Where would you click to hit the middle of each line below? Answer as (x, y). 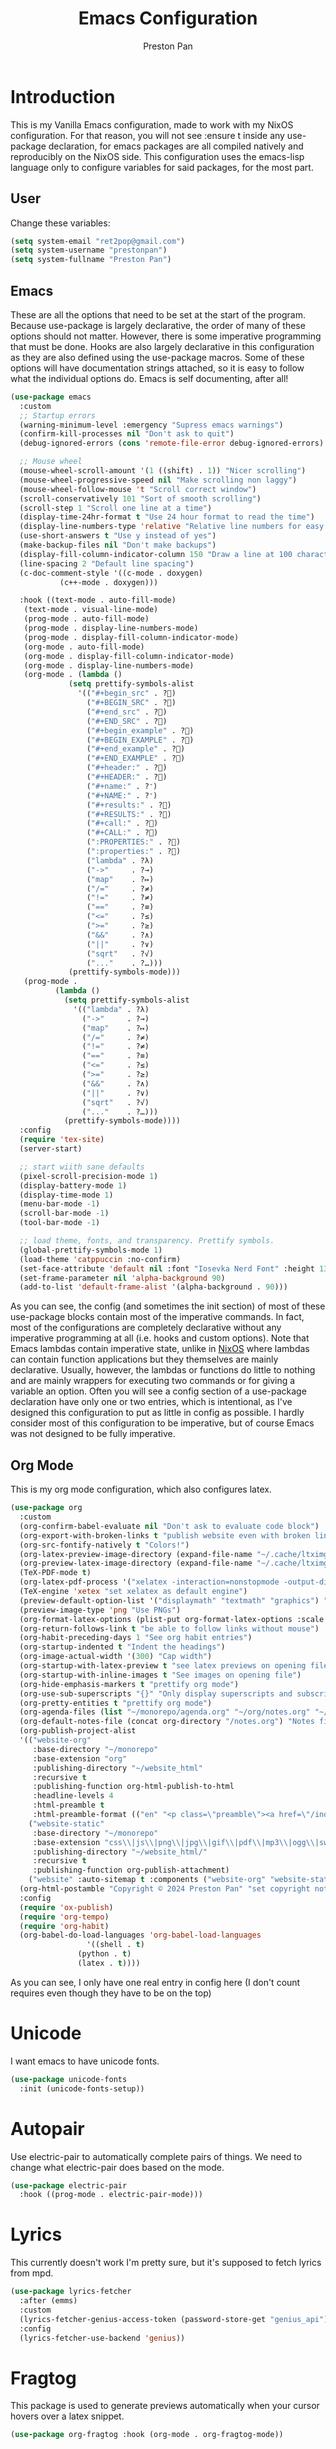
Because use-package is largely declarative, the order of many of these (158, 325)
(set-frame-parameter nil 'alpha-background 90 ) (122, 1278)
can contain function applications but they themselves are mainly (144, 1359)
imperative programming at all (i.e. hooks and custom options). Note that (160, 1338)
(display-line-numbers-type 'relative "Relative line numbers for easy (172, 527)
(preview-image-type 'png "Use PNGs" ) (100, 1610)
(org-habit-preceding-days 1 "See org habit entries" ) (136, 1638)
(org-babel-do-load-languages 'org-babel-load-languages (140, 1935)
